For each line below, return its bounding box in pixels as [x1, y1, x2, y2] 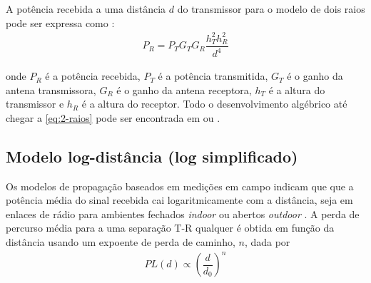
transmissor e [6, 96, 64, 111]
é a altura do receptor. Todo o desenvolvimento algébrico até [81, 96, 347, 111]
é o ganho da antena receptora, [116, 82, 252, 97]
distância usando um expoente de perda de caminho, [6, 235, 235, 249]
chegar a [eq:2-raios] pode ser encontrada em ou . [6, 110, 220, 125]
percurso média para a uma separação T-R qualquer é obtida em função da [6, 220, 335, 235]
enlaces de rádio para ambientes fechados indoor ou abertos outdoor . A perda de [6, 206, 360, 221]
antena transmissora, [6, 82, 96, 97]
